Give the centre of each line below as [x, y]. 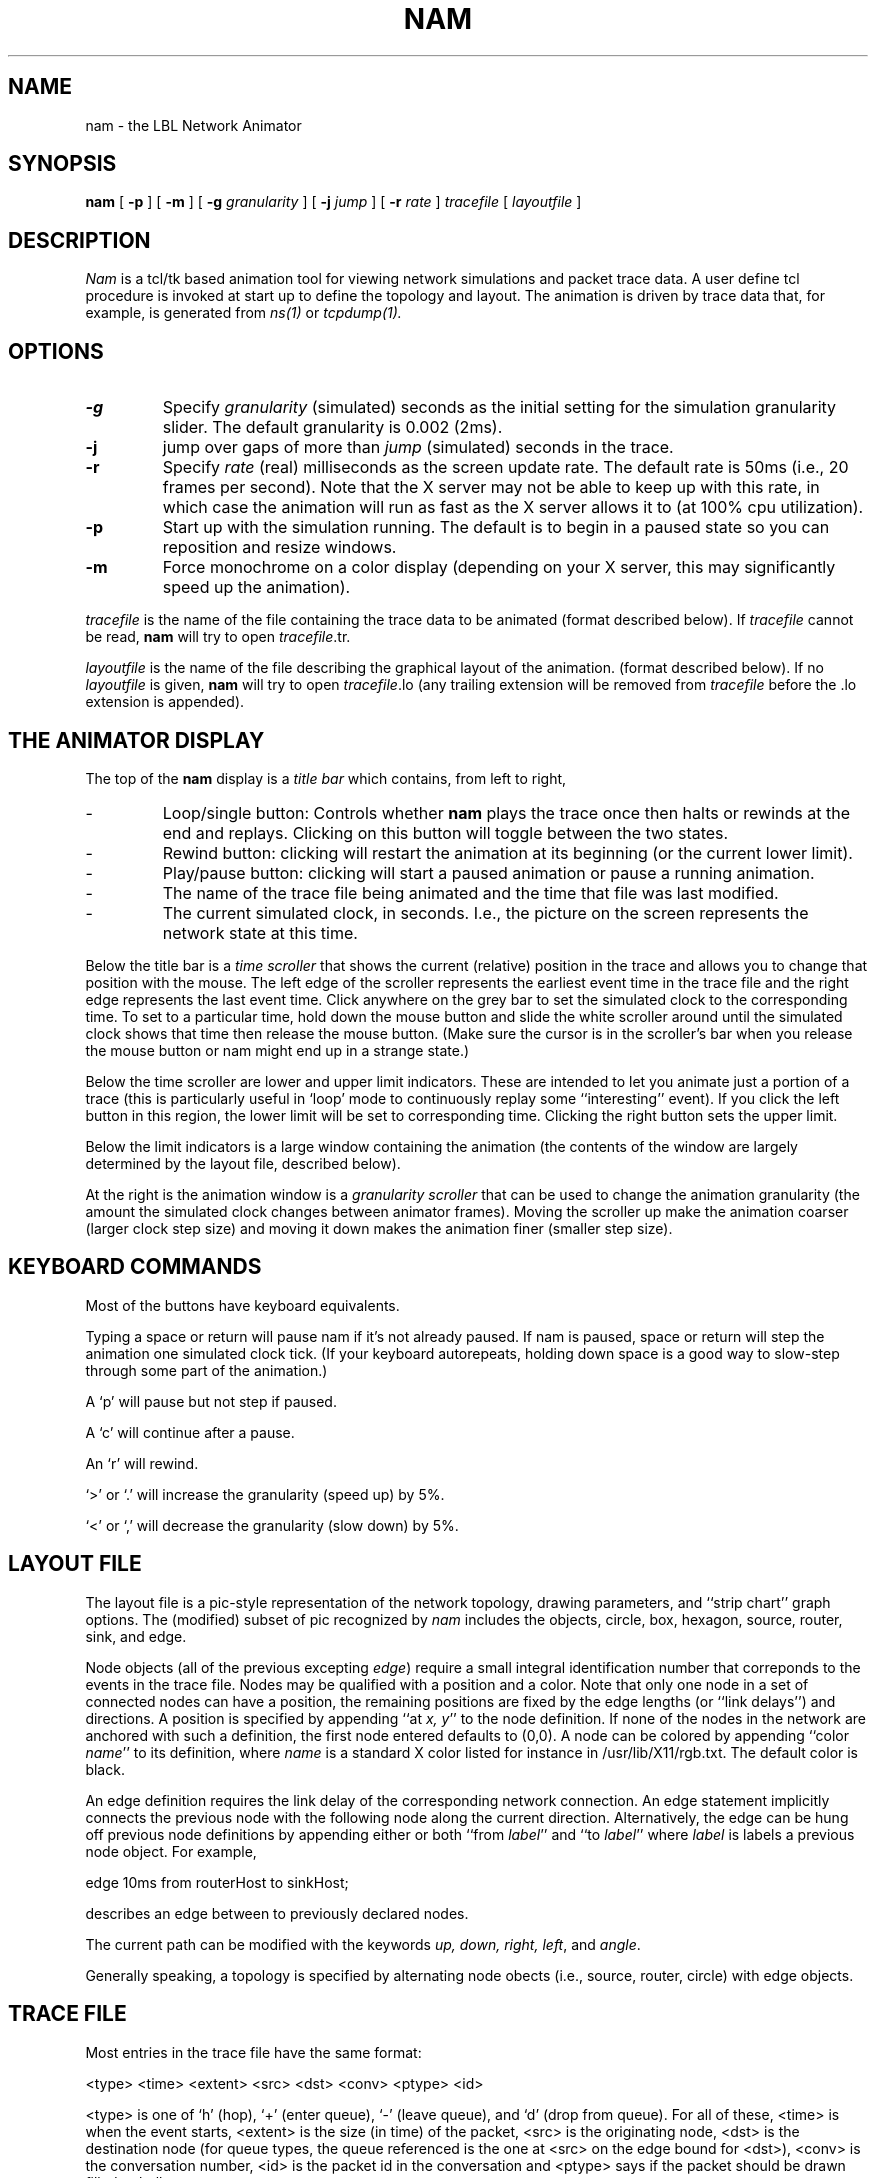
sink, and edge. [136, 1636]
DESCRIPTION [79, 240]
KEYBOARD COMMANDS [135, 1267]
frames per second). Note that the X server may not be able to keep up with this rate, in [491, 487]
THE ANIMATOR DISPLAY [136, 740]
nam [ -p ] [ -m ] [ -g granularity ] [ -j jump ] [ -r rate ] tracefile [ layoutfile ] [333, 202]
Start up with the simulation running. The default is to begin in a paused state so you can [496, 527]
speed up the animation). [256, 587]
